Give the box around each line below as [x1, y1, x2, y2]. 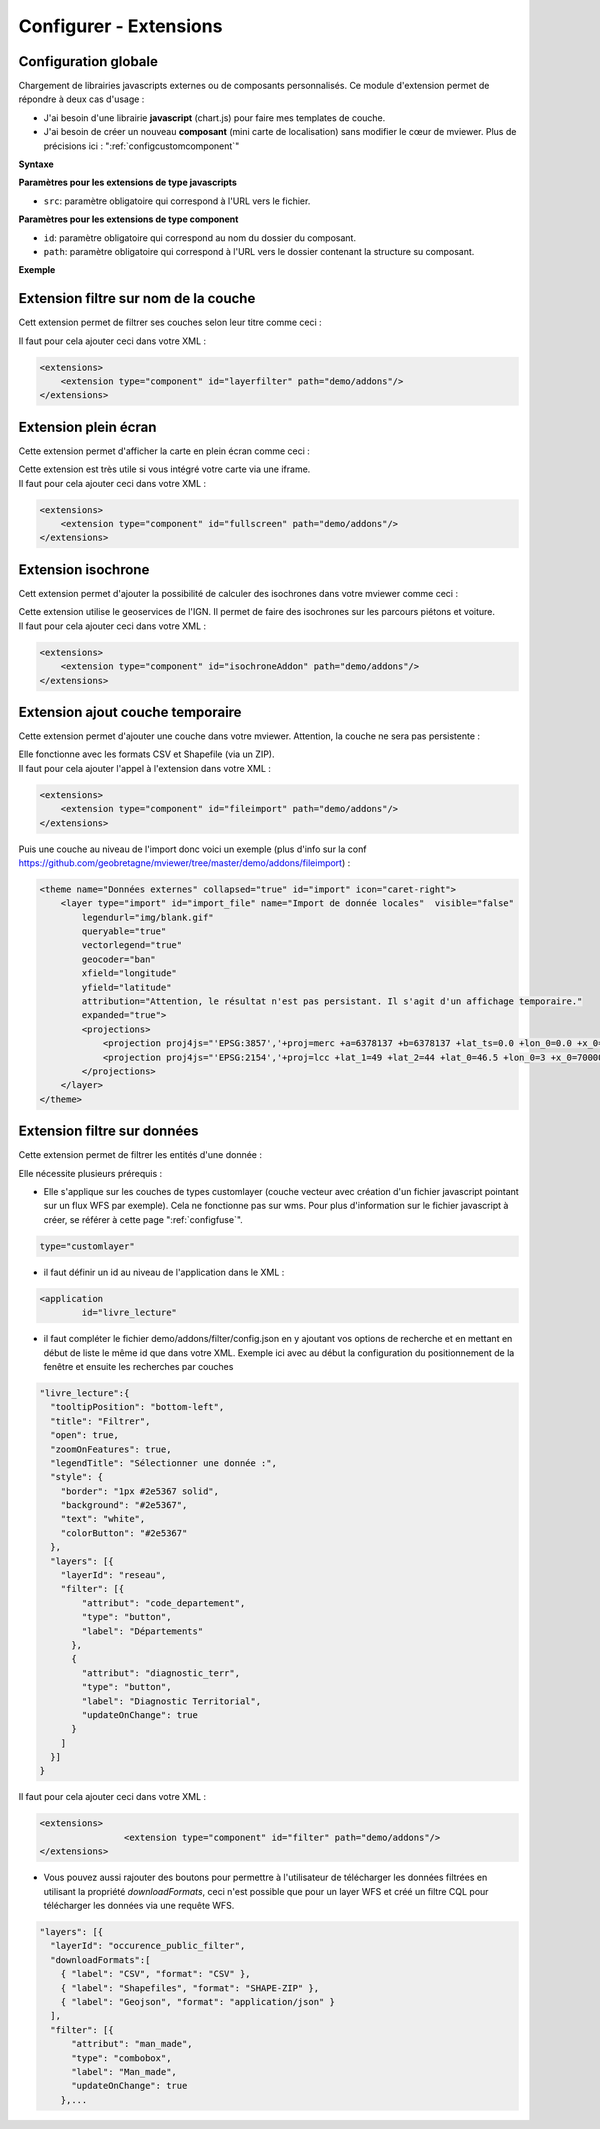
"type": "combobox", [71, 2052, 172, 2064]
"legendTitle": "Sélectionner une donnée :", [50, 1457, 277, 1469]
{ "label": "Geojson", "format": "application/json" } [60, 1996, 335, 2007]
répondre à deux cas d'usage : [18, 93, 145, 105]
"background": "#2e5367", [60, 1500, 188, 1511]
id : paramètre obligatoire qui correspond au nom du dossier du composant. [43, 231, 357, 244]
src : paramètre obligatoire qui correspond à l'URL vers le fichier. [43, 195, 311, 207]
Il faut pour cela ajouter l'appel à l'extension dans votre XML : [18, 762, 272, 774]
